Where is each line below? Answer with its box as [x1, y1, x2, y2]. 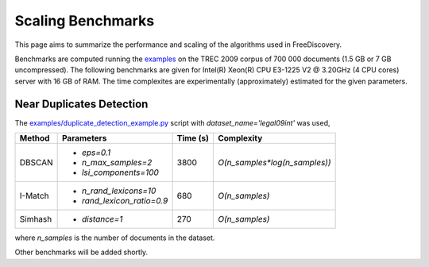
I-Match [19, 191, 49, 202]
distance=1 [81, 214, 123, 225]
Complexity [217, 133, 263, 144]
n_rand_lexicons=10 [81, 185, 157, 196]
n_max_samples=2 [81, 157, 153, 168]
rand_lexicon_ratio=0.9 [81, 195, 168, 207]
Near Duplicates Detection [14, 97, 149, 110]
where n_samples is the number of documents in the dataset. [14, 233, 215, 242]
